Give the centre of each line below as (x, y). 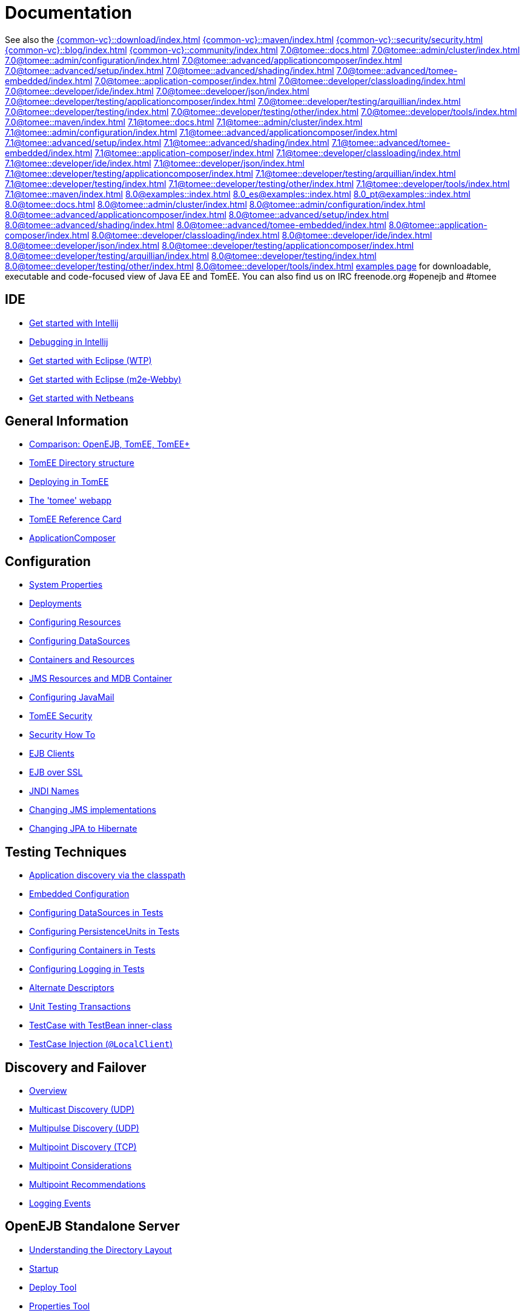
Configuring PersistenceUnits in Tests (104, 932)
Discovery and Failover (76, 1067)
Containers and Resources (82, 660)
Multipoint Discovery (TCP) (83, 1147)
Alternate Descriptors (72, 988)
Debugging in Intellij (69, 341)
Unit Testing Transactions (80, 1007)
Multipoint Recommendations (87, 1184)
